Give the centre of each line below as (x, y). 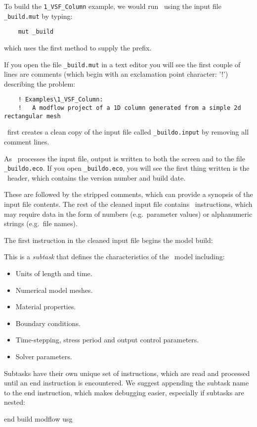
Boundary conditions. (48, 323)
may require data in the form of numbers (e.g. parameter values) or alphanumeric (128, 213)
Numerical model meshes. (54, 290)
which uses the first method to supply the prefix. (78, 47)
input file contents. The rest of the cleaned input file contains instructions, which (128, 204)
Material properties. (46, 307)
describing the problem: (40, 83)
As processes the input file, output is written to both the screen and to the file (125, 158)
